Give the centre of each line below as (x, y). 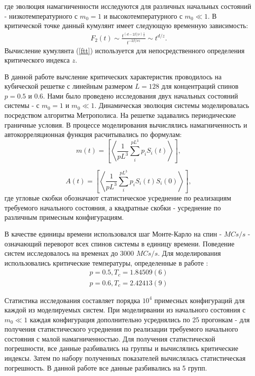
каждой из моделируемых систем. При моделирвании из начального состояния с (125, 310)
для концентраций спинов (200, 86)
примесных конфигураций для (199, 300)
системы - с (22, 105)
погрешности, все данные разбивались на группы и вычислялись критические (121, 348)
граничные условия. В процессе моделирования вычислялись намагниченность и (126, 124)
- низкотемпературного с (41, 16)
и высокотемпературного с (143, 16)
